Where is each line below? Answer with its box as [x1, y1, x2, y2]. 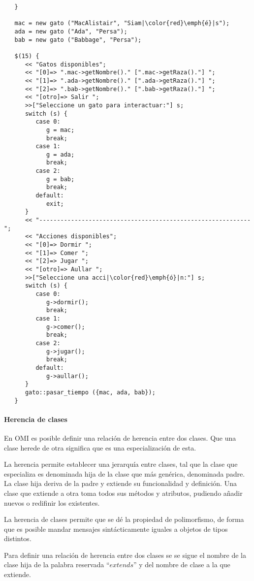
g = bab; [46, 175, 75, 183]
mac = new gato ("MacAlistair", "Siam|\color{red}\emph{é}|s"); [14, 20, 230, 27]
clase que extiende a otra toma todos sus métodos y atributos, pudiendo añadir [4, 487, 243, 498]
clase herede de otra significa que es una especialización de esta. [4, 442, 196, 452]
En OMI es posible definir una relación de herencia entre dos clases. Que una [4, 432, 236, 443]
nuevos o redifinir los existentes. [4, 497, 100, 508]
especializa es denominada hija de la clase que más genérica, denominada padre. [4, 468, 245, 479]
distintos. [4, 533, 32, 544]
